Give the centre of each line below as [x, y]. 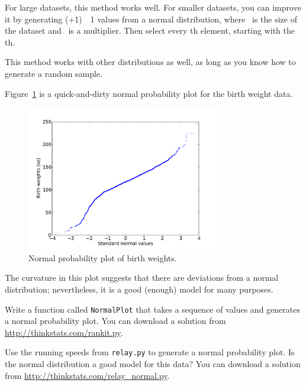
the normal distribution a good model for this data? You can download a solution [153, 364]
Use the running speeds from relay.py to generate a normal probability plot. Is [150, 352]
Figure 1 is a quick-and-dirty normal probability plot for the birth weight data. [149, 93]
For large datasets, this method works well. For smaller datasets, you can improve [153, 7]
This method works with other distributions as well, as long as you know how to [150, 62]
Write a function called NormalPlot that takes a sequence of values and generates [152, 309]
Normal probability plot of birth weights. [103, 257]
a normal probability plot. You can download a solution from [115, 321]
